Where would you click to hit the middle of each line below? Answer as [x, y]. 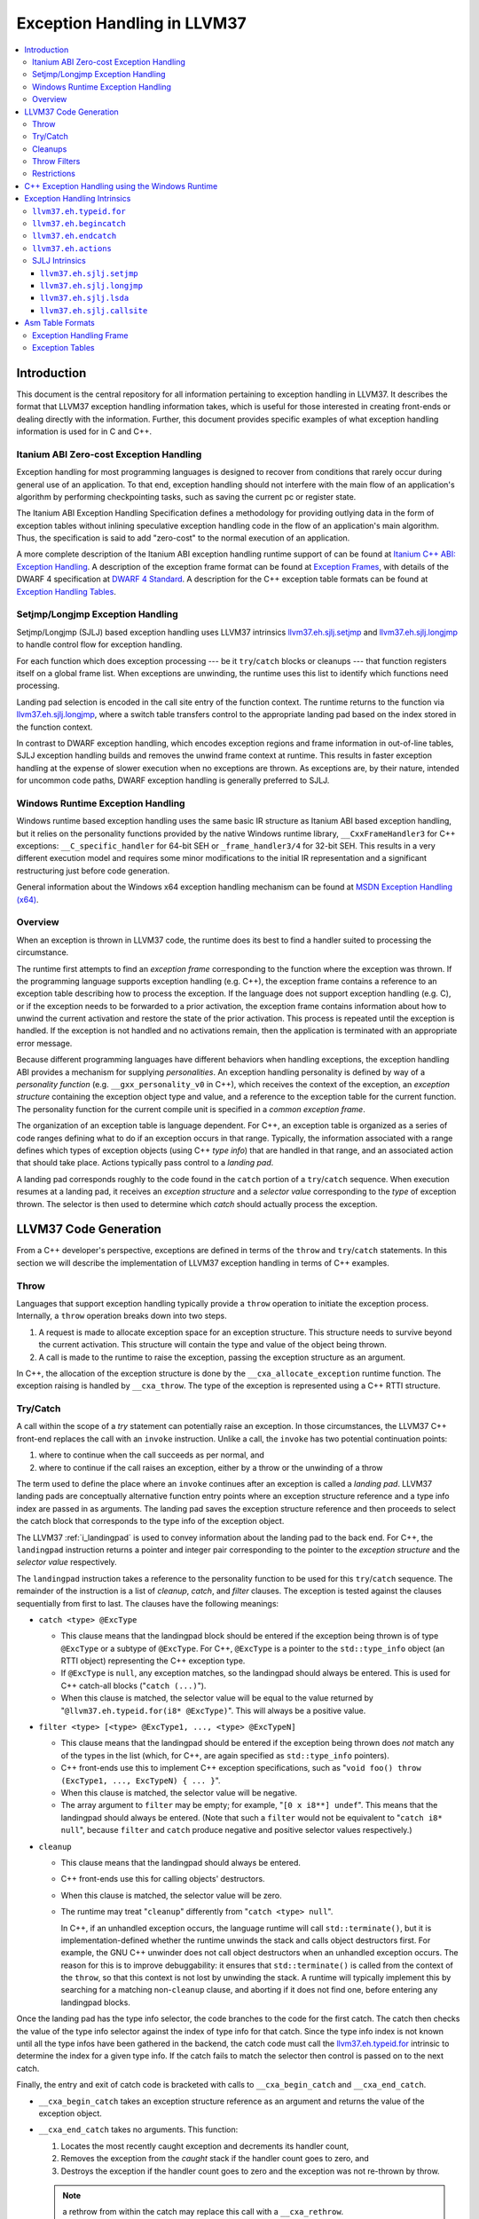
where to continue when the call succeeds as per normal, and [152, 1455]
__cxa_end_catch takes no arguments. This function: [138, 2129]
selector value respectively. [67, 1562]
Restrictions [54, 174]
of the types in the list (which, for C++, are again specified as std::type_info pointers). [225, 1755]
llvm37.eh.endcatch [75, 236]
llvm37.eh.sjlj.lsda [85, 298]
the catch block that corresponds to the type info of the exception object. [150, 1521]
